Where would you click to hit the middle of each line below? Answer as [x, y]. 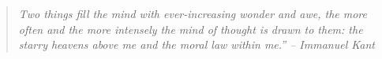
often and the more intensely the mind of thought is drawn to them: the [191, 29]
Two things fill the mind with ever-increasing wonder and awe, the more [193, 13]
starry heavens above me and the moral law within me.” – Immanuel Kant [197, 44]
